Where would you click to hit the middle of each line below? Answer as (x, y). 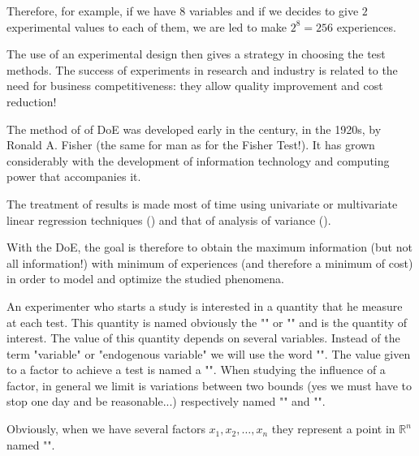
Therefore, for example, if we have (91, 11)
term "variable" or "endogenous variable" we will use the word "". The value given (209, 353)
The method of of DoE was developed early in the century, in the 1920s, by (194, 129)
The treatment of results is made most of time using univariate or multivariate (202, 203)
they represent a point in (333, 429)
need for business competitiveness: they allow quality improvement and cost (195, 86)
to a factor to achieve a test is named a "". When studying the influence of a (196, 370)
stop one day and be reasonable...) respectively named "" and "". (166, 401)
